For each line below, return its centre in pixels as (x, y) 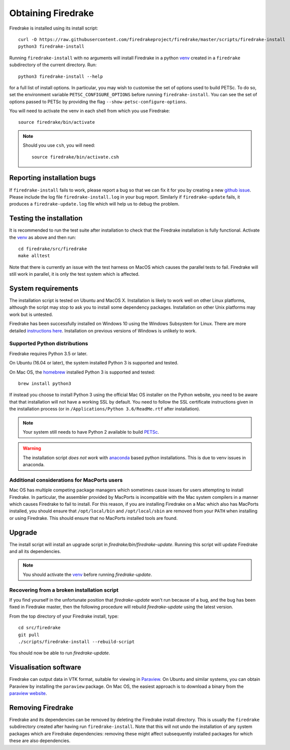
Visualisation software (45, 668)
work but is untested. (31, 314)
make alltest (34, 256)
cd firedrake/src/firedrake (53, 249)
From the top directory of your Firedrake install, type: (64, 616)
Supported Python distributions (49, 343)
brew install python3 (45, 383)
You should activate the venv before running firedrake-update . (88, 575)
